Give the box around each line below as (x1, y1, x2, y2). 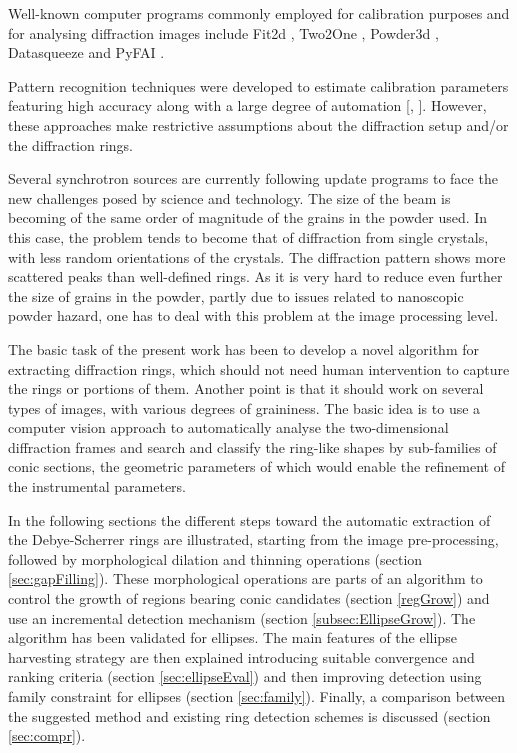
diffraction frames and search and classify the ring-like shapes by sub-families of (8, 436, 497, 457)
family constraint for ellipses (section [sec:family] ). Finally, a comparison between (8, 686, 506, 706)
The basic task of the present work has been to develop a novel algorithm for (8, 338, 479, 359)
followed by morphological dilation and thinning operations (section (8, 548, 423, 569)
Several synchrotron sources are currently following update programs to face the (8, 168, 498, 189)
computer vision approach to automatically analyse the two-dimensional (8, 417, 449, 438)
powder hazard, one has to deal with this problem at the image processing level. (8, 305, 499, 326)
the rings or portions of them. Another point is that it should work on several (8, 378, 484, 399)
